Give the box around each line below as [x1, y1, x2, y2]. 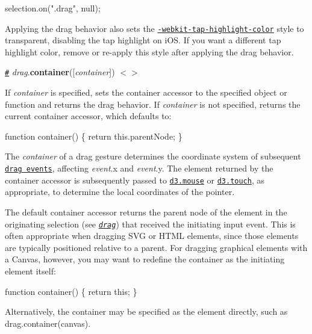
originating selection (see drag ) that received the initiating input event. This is [5, 217, 296, 230]
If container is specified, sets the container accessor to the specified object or [5, 86, 287, 99]
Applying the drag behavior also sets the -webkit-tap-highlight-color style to [5, 22, 304, 34]
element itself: [5, 265, 56, 277]
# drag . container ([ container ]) [5, 66, 115, 78]
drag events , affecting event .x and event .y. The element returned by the [5, 162, 273, 175]
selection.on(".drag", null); [5, 2, 101, 14]
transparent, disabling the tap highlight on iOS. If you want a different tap [5, 34, 281, 46]
